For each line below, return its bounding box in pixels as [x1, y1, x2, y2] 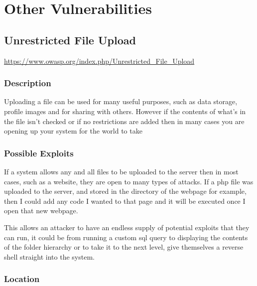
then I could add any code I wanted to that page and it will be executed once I [4, 195, 246, 206]
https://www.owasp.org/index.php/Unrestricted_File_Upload [4, 55, 195, 66]
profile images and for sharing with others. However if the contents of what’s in [4, 106, 246, 116]
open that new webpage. [4, 205, 78, 216]
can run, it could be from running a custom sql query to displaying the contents [4, 232, 248, 242]
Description [4, 77, 51, 89]
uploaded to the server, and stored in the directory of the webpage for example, [4, 186, 247, 196]
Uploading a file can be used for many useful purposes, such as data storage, [4, 96, 238, 107]
